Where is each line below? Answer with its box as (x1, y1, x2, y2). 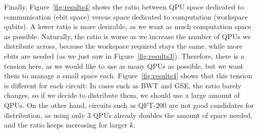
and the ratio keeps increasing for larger (4, 119, 128, 130)
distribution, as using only (4, 109, 85, 120)
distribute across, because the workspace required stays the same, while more (4, 41, 243, 51)
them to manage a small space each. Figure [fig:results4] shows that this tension (4, 70, 252, 81)
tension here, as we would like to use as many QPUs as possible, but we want (4, 60, 244, 71)
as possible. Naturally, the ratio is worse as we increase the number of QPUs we (4, 31, 251, 41)
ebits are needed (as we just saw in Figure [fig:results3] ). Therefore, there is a (4, 50, 244, 61)
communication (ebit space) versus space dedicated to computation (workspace (4, 11, 248, 22)
